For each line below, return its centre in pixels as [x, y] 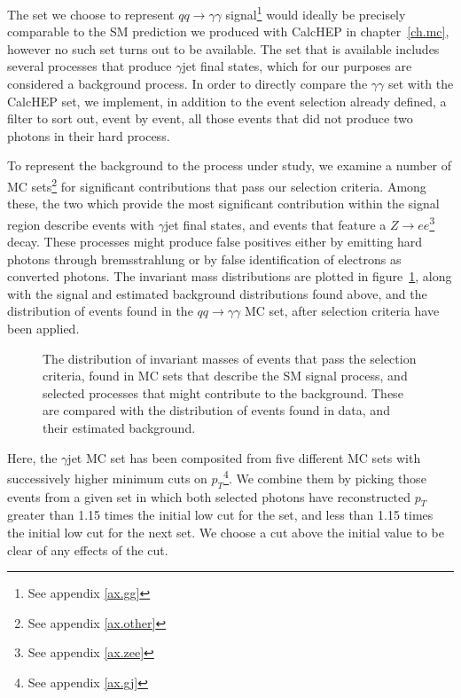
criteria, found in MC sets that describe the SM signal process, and [225, 376]
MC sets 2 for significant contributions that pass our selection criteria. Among [217, 185]
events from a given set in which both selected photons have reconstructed [209, 496]
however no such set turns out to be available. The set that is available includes [223, 48]
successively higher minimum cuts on [107, 478]
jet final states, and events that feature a [275, 224]
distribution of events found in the [100, 311]
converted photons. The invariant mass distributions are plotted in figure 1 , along [230, 276]
